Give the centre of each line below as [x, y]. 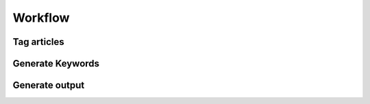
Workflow [41, 18]
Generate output [49, 85]
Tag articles [38, 42]
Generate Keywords [56, 64]
